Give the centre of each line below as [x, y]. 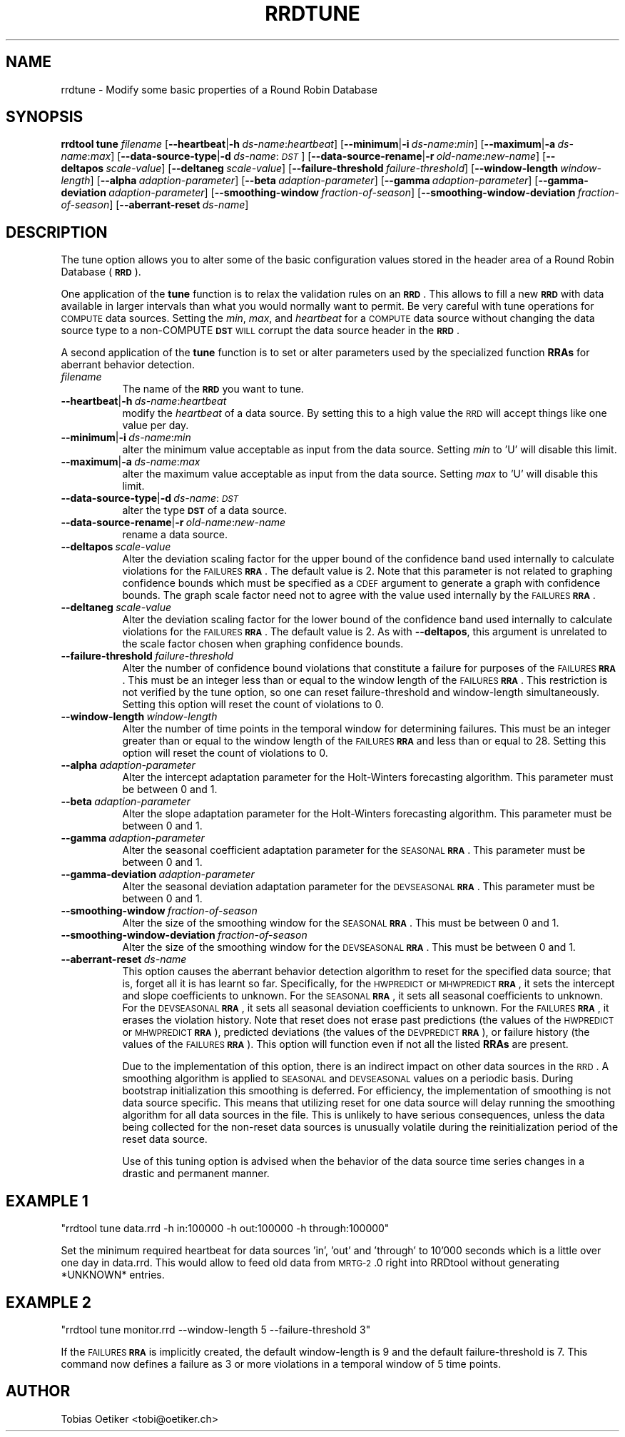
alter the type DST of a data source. [205, 510]
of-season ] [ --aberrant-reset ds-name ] [155, 205]
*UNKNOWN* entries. [113, 1275]
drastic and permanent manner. [196, 1174]
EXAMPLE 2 [49, 1302]
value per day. [156, 425]
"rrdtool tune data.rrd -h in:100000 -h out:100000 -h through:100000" [225, 1229]
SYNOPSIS [45, 117]
